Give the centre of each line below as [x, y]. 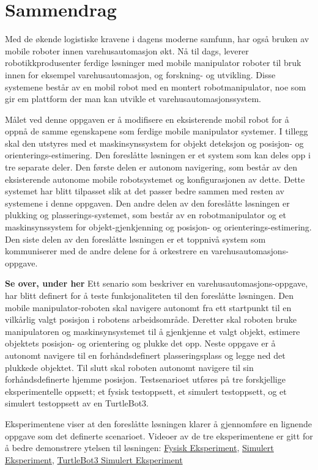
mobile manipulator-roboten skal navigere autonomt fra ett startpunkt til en [148, 307]
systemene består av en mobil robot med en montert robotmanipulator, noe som [156, 86]
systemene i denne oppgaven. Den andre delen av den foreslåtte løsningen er [147, 203]
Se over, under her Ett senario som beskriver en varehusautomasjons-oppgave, [157, 283]
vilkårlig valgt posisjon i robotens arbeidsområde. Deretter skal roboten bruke [151, 319]
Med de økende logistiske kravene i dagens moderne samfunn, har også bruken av [157, 39]
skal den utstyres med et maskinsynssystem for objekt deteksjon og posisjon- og [154, 143]
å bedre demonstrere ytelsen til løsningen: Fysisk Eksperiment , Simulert [139, 448]
